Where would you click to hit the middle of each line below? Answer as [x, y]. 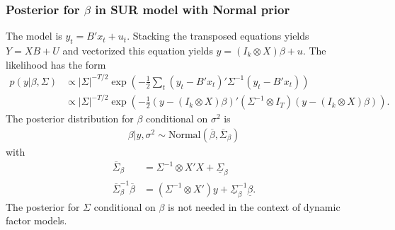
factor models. [36, 220]
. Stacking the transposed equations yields [218, 36]
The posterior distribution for [70, 119]
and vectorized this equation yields [138, 51]
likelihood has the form [56, 64]
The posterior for [43, 206]
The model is [34, 36]
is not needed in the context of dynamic [254, 206]
